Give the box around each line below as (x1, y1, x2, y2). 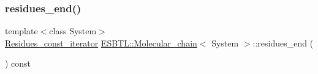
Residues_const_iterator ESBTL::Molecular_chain (5, 36, 197, 49)
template (5, 24, 38, 37)
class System (49, 24, 97, 37)
